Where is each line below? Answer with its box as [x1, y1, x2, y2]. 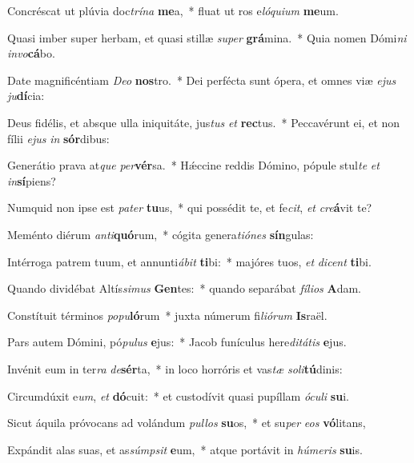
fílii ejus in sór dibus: [7, 130, 110, 146]
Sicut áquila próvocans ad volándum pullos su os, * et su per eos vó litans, [7, 414, 366, 431]
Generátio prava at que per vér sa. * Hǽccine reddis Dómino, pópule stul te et [7, 157, 380, 174]
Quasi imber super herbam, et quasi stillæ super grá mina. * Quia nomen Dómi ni [7, 29, 407, 46]
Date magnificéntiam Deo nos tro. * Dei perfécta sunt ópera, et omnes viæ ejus [7, 71, 396, 88]
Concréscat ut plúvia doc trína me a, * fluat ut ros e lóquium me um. [7, 2, 339, 18]
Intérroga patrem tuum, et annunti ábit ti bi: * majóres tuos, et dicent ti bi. [7, 253, 372, 269]
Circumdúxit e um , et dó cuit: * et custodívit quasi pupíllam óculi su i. [7, 387, 349, 404]
